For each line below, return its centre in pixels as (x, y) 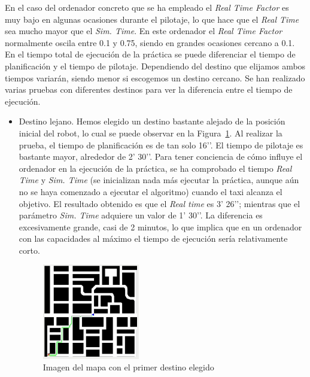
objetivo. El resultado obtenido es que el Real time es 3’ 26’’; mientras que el (159, 203)
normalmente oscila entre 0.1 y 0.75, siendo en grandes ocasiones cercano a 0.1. (150, 42)
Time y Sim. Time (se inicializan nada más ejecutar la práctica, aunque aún (159, 180)
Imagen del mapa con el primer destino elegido (128, 367)
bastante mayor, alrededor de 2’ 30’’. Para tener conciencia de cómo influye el (161, 156)
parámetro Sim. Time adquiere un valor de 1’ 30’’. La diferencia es (141, 215)
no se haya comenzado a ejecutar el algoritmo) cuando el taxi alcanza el (151, 191)
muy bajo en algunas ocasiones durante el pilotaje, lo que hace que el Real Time (152, 19)
